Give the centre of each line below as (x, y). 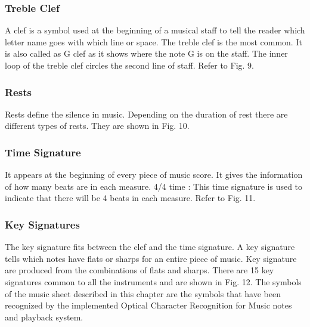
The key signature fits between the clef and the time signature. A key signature (150, 247)
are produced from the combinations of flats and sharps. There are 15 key (139, 270)
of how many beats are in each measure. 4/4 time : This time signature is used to (154, 186)
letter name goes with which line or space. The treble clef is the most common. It (154, 41)
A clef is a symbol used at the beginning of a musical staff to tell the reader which (155, 30)
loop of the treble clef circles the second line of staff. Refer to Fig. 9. (129, 65)
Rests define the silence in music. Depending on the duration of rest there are (146, 114)
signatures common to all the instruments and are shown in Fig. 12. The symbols (153, 282)
